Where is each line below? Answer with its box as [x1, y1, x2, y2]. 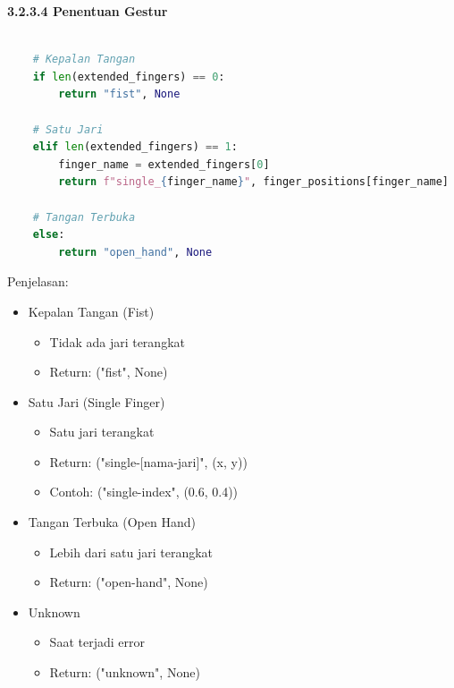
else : [32, 228, 65, 242]
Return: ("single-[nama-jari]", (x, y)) [49, 452, 248, 471]
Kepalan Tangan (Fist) [28, 302, 155, 320]
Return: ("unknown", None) [49, 663, 200, 682]
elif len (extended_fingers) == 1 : [32, 140, 238, 154]
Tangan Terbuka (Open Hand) [28, 513, 196, 531]
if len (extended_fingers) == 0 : [32, 70, 225, 83]
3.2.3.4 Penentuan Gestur [7, 2, 168, 20]
